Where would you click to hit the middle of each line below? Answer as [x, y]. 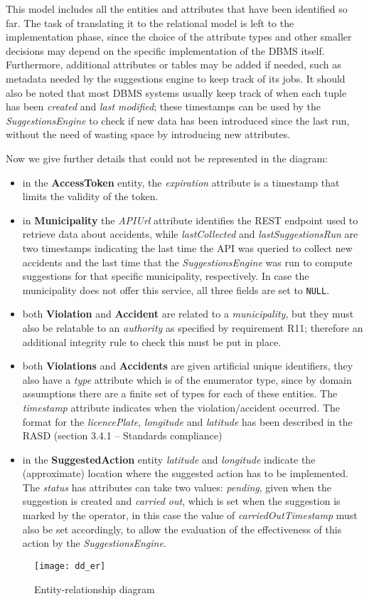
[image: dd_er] [70, 566]
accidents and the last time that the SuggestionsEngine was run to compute [187, 262]
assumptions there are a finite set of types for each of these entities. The [180, 393]
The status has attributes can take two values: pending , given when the [177, 487]
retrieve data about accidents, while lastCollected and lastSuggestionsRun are [190, 234]
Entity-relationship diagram [95, 589]
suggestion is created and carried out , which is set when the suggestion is [181, 501]
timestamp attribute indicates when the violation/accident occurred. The [181, 407]
